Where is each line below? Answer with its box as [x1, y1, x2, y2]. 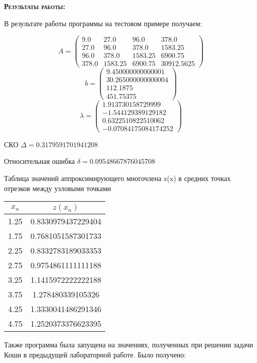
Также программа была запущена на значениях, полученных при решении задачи [4, 339, 253, 350]
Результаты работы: [4, 1, 66, 11]
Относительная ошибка [4, 156, 75, 166]
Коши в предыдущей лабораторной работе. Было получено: [4, 349, 186, 359]
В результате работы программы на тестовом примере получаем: [4, 18, 202, 28]
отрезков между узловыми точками [4, 183, 111, 193]
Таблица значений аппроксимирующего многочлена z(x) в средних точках [4, 172, 231, 183]
